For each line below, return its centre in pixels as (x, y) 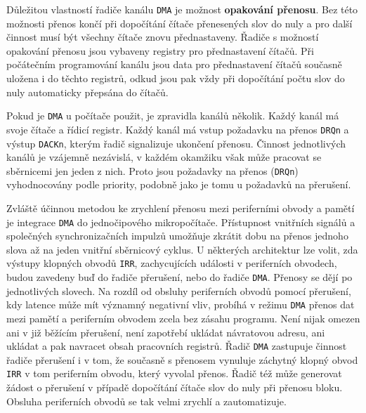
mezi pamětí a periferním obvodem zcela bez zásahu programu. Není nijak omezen (183, 319)
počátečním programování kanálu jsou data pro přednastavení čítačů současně (174, 64)
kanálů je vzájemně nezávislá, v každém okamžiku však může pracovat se (164, 157)
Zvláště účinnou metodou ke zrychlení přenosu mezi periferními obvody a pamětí (181, 208)
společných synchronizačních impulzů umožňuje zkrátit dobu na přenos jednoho (177, 236)
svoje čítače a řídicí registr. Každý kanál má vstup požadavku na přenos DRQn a (178, 129)
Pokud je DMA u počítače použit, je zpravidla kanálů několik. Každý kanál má (173, 116)
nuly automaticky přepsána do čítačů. (87, 92)
